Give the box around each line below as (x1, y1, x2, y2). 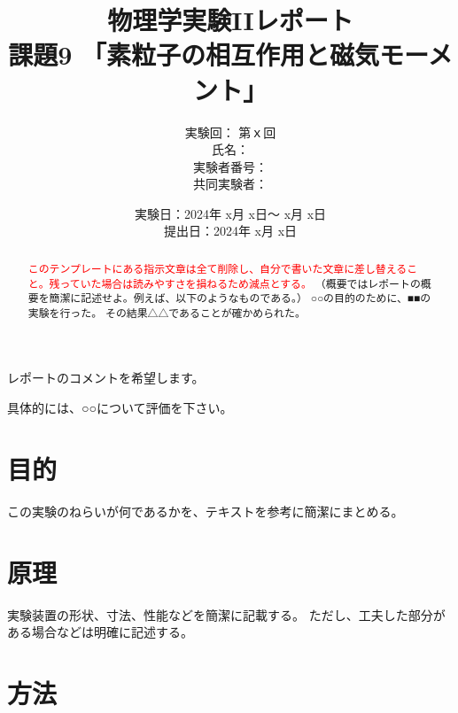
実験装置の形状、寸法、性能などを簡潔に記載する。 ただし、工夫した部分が (7, 605, 446, 624)
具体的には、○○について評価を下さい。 (7, 399, 233, 417)
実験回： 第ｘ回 (184, 122, 276, 141)
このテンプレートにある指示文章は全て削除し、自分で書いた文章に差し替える (27, 260, 408, 275)
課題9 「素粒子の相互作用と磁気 (8, 36, 379, 73)
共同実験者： (193, 174, 268, 193)
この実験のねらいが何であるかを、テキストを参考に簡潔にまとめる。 (7, 501, 404, 520)
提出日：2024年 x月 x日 (163, 221, 298, 240)
